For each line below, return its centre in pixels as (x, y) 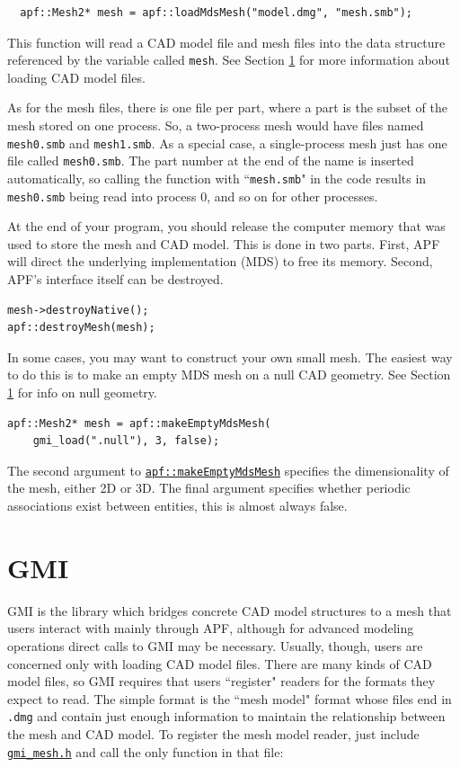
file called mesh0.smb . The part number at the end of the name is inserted (211, 161)
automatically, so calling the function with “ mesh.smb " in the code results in (217, 178)
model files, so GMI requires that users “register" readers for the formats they (221, 681)
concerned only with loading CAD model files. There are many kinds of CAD (220, 663)
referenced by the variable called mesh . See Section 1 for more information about (229, 60)
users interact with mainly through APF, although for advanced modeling (211, 628)
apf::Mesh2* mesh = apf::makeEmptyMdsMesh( (139, 423)
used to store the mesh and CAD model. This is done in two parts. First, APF (224, 243)
